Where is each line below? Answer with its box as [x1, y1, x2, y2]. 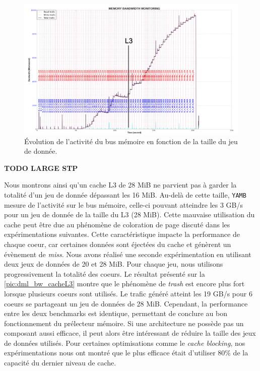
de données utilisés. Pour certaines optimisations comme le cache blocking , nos [4, 337, 245, 348]
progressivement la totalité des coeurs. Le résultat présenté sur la [4, 268, 205, 279]
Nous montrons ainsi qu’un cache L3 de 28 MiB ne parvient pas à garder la [4, 179, 237, 190]
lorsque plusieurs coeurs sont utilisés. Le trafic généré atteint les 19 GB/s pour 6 [4, 288, 252, 298]
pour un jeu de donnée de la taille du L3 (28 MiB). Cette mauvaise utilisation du [4, 209, 255, 220]
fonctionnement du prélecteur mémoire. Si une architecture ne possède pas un [4, 318, 244, 328]
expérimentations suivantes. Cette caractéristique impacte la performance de [4, 229, 240, 239]
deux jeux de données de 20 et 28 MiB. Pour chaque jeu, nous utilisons [4, 259, 223, 269]
